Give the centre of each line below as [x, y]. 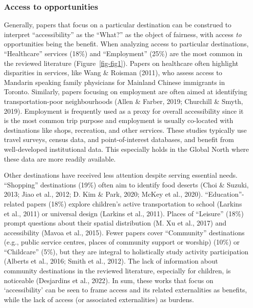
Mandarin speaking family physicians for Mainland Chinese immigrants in [115, 82]
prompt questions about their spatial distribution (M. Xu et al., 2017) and [115, 223]
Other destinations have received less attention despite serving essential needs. [121, 175]
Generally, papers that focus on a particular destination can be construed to [118, 25]
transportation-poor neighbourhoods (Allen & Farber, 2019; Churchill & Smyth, [124, 101]
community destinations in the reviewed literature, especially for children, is [117, 271]
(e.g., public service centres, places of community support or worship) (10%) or [122, 242]
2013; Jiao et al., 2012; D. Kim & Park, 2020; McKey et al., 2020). [103, 194]
